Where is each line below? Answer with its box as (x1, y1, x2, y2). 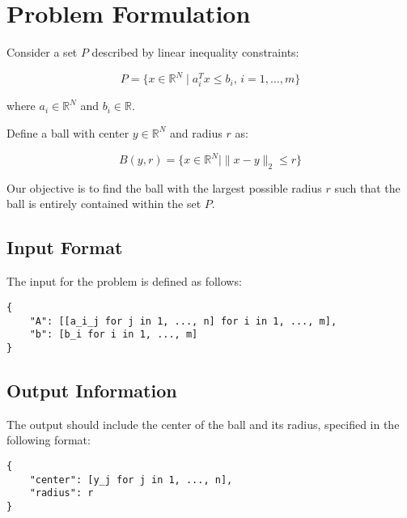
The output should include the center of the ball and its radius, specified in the (6, 415, 400, 432)
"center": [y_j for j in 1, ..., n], (29, 473, 233, 486)
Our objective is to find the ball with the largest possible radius (6, 179, 322, 196)
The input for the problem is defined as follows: (6, 273, 242, 290)
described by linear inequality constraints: (91, 44, 299, 61)
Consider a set (6, 44, 78, 61)
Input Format (6, 235, 123, 260)
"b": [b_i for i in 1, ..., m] (29, 329, 198, 341)
